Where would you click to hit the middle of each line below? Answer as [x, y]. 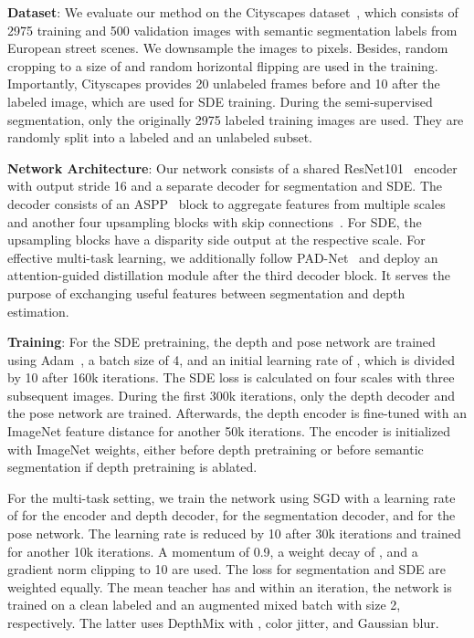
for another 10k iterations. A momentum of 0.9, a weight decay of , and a [213, 551]
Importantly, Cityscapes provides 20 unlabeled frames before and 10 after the [224, 84]
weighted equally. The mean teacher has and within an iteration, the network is [230, 586]
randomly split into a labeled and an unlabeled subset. [160, 137]
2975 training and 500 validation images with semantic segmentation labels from [232, 30]
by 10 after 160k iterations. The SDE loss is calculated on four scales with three [231, 377]
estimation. [38, 311]
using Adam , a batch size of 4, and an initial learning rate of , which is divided [231, 359]
